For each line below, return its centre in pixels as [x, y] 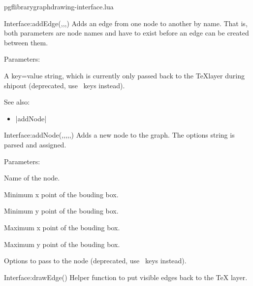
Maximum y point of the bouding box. [62, 244]
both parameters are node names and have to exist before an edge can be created [126, 33]
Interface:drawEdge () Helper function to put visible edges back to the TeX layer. [126, 277]
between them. [26, 42]
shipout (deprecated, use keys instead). [64, 85]
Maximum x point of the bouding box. [62, 227]
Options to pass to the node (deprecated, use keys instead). [95, 261]
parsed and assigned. [35, 144]
